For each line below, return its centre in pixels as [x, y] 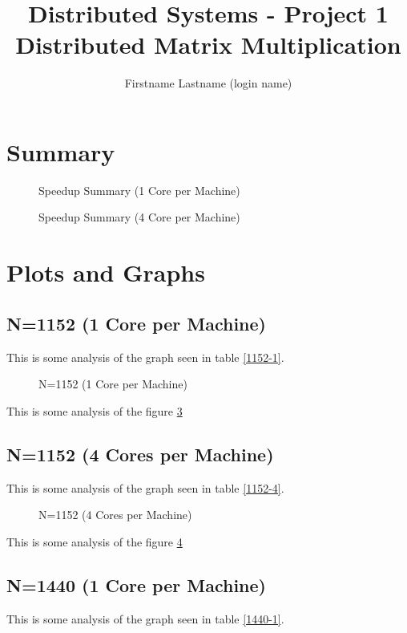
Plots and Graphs [106, 272]
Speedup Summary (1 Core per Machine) [139, 190]
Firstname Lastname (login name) [208, 83]
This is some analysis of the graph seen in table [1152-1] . [145, 357]
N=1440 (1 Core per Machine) [136, 584]
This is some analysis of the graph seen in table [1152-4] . [145, 487]
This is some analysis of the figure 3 [95, 410]
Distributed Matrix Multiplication [208, 45]
